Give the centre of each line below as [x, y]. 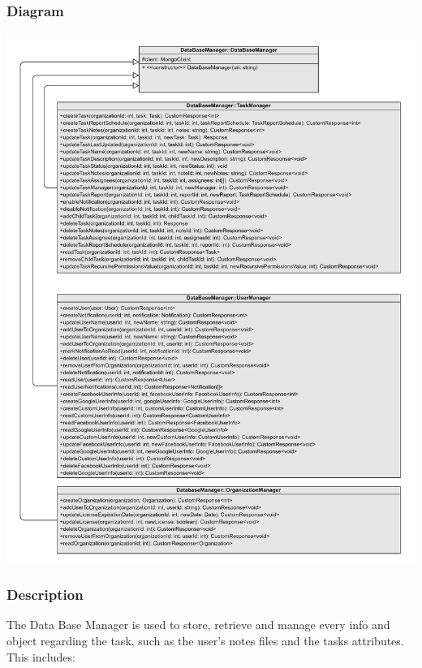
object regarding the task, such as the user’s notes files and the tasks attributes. [205, 641]
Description [45, 595]
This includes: [41, 656]
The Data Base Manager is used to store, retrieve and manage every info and [198, 625]
